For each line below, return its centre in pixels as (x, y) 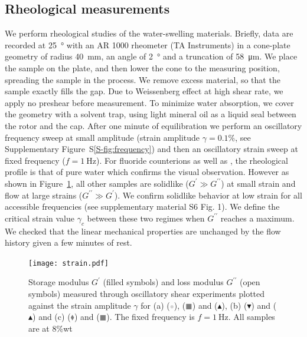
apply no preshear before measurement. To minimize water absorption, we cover (149, 102)
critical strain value (40, 218)
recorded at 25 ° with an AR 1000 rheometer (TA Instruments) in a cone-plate (148, 44)
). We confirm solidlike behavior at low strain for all (208, 195)
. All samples (252, 317)
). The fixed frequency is (151, 317)
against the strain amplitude (80, 305)
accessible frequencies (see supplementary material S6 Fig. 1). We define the (142, 207)
